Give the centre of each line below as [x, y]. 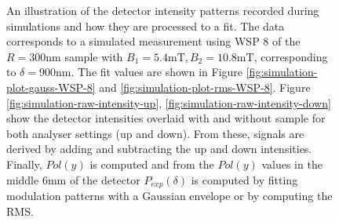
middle [23, 179]
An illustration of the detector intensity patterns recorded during [163, 10]
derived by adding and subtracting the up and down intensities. [159, 149]
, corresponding [291, 56]
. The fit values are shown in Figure [157, 72]
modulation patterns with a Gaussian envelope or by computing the [169, 195]
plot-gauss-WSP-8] [51, 87]
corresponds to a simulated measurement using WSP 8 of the [153, 41]
